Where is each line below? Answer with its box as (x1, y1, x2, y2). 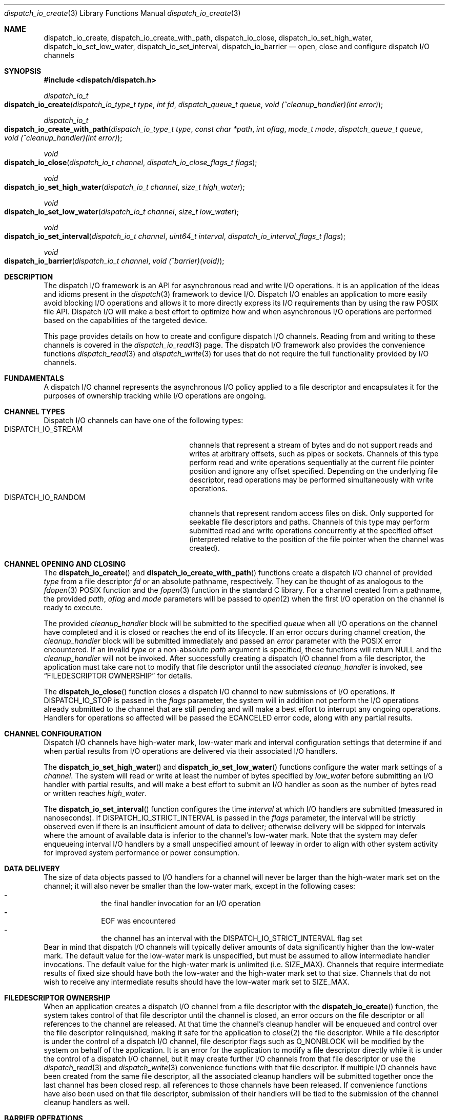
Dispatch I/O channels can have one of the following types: (44, 416, 243, 425)
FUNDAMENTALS (4, 374, 64, 383)
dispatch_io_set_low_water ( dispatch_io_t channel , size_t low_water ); (4, 207, 239, 216)
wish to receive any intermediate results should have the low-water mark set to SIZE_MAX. (44, 977, 350, 986)
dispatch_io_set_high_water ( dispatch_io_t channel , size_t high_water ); (4, 183, 245, 191)
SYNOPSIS (4, 67, 42, 75)
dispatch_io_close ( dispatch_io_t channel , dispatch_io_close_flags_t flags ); (4, 158, 257, 167)
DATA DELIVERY (4, 864, 60, 873)
